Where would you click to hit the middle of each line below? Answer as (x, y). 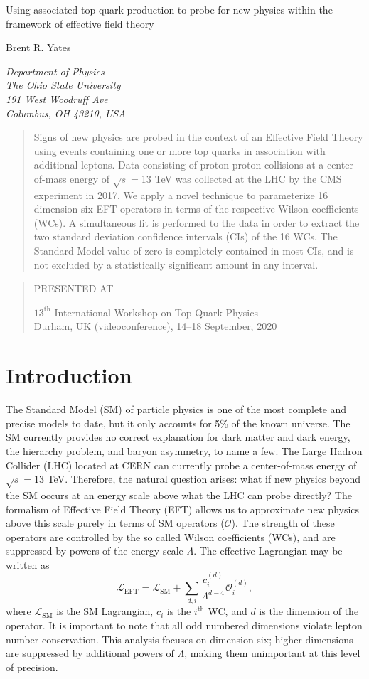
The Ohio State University (63, 85)
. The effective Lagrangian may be (268, 551)
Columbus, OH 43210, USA (66, 113)
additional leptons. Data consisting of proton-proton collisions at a (179, 165)
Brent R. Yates (38, 47)
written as (28, 564)
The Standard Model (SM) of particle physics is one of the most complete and (176, 409)
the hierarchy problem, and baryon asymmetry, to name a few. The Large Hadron (184, 450)
